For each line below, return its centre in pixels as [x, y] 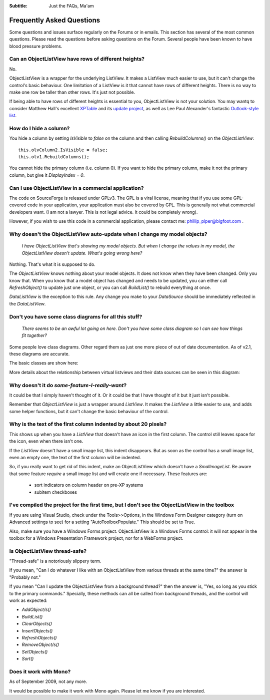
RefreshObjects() [39, 637]
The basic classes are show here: [44, 363]
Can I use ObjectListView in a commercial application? [76, 188]
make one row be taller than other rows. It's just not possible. [72, 92]
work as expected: [28, 600]
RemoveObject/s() [40, 645]
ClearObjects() [37, 624]
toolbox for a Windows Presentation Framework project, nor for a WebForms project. [96, 538]
